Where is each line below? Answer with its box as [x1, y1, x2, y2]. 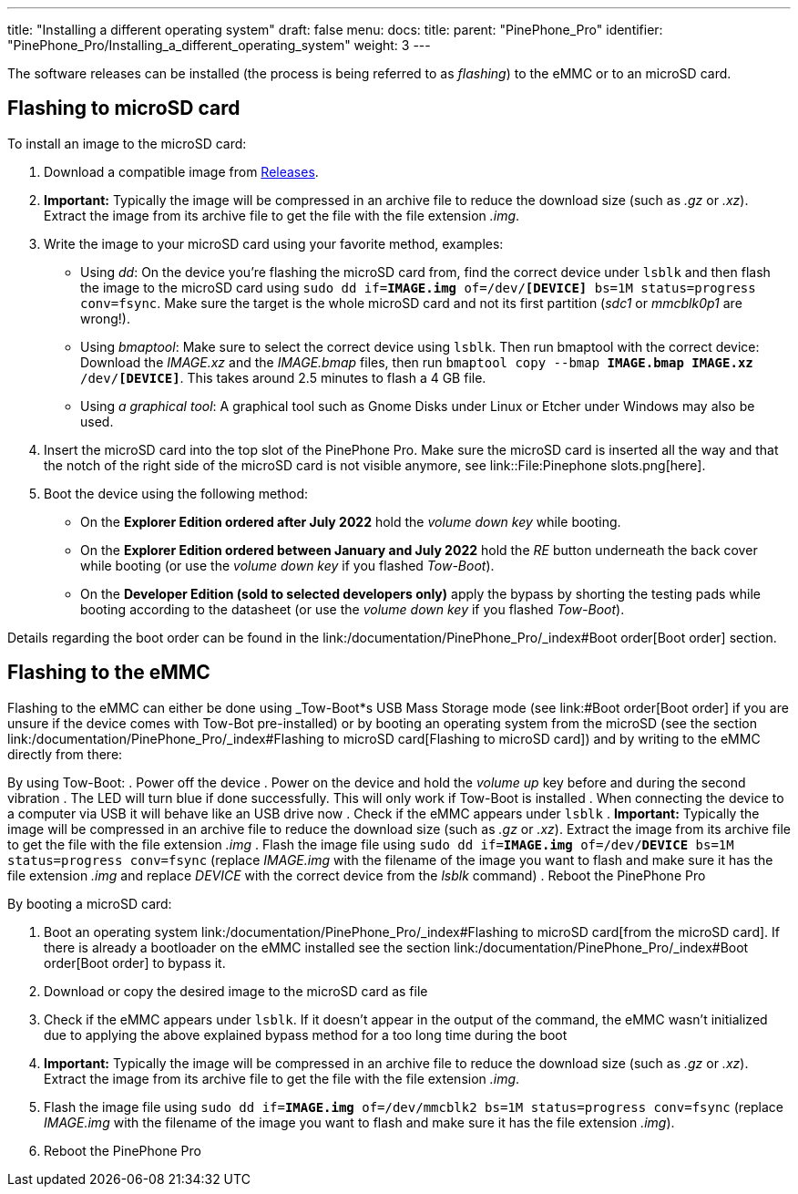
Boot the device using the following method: [44, 485, 309, 501]
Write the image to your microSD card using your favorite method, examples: [44, 235, 504, 252]
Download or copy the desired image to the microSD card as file [44, 983, 428, 999]
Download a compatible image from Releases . [44, 163, 319, 180]
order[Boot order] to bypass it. [44, 954, 226, 971]
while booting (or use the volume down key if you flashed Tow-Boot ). [80, 557, 495, 573]
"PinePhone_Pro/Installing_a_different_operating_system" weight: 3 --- [7, 37, 431, 53]
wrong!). [80, 310, 130, 326]
